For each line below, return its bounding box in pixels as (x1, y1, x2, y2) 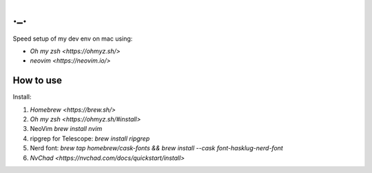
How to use (12, 74, 62, 86)
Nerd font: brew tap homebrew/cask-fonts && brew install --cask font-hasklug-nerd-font (30, 144, 284, 152)
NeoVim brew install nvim (30, 125, 103, 133)
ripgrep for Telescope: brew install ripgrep (30, 134, 150, 143)
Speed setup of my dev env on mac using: (12, 34, 133, 43)
